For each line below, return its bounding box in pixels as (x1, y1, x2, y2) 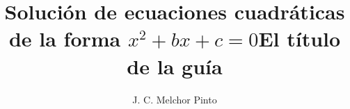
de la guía (127, 51, 223, 80)
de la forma (8, 24, 121, 53)
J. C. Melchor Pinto (132, 92, 217, 106)
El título (258, 24, 341, 53)
